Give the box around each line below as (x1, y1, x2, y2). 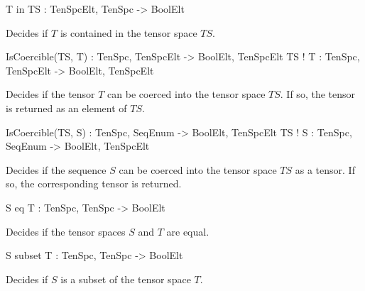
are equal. (166, 224, 209, 238)
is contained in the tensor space (60, 25, 197, 40)
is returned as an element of (6, 100, 127, 115)
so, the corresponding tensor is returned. (6, 176, 182, 191)
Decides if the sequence (6, 162, 107, 177)
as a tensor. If (295, 162, 355, 177)
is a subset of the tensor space (60, 271, 191, 286)
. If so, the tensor (280, 87, 355, 101)
